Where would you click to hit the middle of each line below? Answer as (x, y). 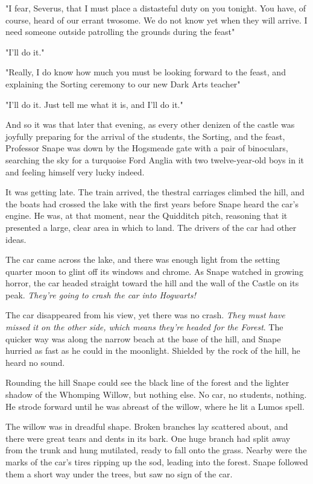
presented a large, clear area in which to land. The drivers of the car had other (151, 227)
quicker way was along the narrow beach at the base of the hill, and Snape (143, 338)
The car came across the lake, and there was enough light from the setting (143, 259)
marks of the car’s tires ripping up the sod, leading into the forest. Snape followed (157, 462)
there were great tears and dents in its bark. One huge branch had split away (148, 438)
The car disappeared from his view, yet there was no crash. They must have (145, 315)
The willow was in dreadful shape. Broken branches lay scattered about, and (147, 426)
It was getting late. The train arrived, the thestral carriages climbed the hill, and (155, 192)
